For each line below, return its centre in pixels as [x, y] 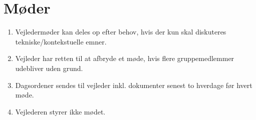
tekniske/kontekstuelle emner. [61, 41]
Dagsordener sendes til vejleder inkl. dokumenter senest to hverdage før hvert [134, 85]
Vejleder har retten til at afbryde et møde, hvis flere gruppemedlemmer [125, 58]
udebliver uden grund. [49, 68]
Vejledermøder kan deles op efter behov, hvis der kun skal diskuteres [121, 32]
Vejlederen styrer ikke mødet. [60, 111]
